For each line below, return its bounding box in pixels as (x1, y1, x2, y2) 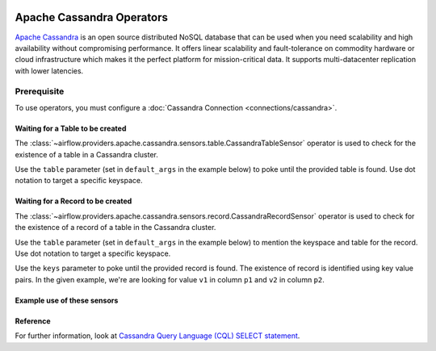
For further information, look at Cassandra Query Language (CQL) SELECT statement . (15, 331, 300, 341)
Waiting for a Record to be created (15, 196, 132, 206)
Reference (15, 315, 51, 326)
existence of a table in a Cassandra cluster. (15, 149, 159, 159)
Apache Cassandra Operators (15, 10, 169, 24)
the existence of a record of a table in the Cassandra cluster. (15, 223, 216, 232)
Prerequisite (15, 86, 65, 97)
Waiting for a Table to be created (15, 123, 127, 133)
